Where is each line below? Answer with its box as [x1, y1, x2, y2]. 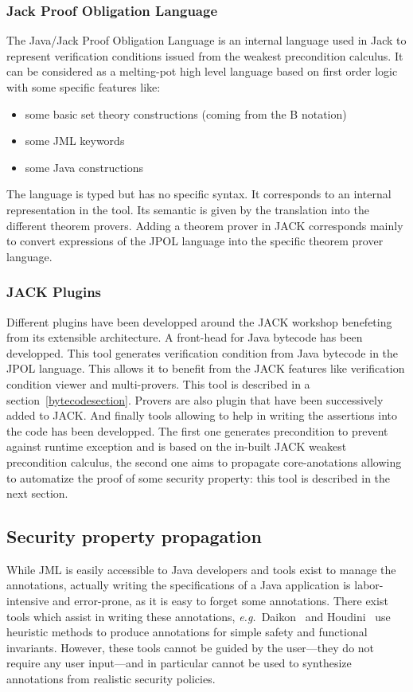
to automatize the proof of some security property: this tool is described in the [6, 469, 391, 486]
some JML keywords [25, 132, 125, 149]
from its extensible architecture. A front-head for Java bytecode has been [6, 329, 363, 346]
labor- [354, 577, 384, 593]
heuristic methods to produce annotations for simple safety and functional [6, 624, 368, 640]
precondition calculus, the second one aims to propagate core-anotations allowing [6, 453, 402, 470]
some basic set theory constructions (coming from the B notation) [25, 105, 347, 122]
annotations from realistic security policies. [6, 670, 216, 687]
